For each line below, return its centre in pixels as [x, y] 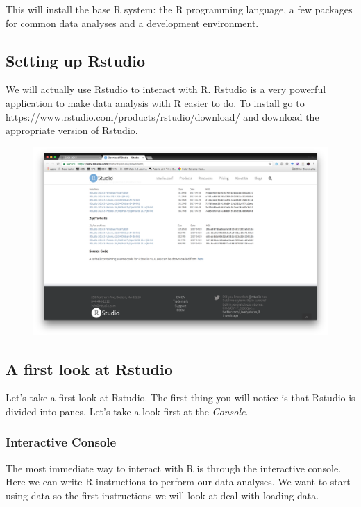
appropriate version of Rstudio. [72, 130]
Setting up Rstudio [76, 60]
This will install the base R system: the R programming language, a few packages [179, 9]
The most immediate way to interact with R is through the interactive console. [174, 468]
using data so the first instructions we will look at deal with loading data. [162, 495]
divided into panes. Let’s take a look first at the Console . [127, 411]
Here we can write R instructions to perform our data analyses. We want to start [178, 482]
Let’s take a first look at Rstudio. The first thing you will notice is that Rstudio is [180, 398]
